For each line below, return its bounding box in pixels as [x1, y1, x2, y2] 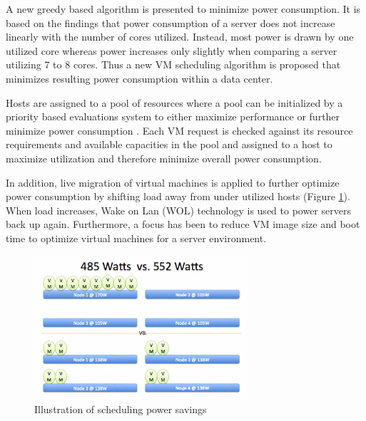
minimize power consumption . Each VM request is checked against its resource [6, 123, 353, 137]
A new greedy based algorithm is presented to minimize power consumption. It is [6, 1, 361, 16]
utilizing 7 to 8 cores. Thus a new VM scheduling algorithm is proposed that [6, 57, 341, 72]
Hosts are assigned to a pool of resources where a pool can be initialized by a [6, 95, 343, 110]
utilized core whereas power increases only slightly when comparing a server [6, 43, 337, 58]
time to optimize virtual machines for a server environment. [6, 230, 267, 245]
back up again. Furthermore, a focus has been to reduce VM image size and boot [6, 217, 360, 232]
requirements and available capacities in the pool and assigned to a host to [6, 137, 332, 152]
